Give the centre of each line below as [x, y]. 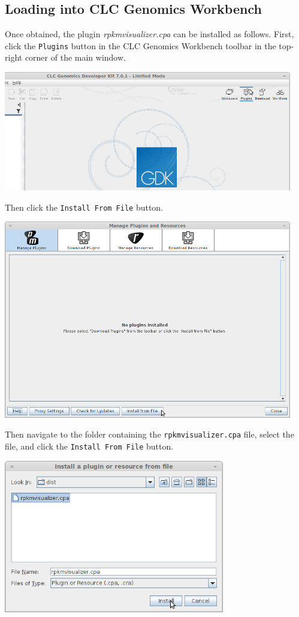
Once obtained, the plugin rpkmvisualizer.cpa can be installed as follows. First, [149, 34]
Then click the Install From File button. [84, 207]
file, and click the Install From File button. [89, 446]
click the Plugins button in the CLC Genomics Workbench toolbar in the [141, 45]
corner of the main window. [75, 57]
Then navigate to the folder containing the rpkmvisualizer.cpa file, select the [149, 434]
